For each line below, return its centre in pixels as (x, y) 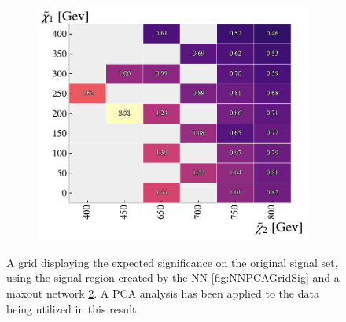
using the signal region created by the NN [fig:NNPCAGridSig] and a (173, 278)
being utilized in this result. (73, 308)
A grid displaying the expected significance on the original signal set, (172, 262)
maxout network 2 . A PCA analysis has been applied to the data (163, 292)
